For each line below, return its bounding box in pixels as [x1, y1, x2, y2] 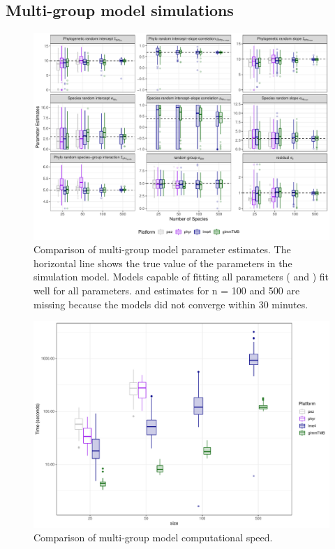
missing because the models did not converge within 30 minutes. [33, 296, 308, 311]
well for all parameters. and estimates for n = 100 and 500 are [33, 283, 300, 298]
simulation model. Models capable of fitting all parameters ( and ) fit [33, 269, 329, 284]
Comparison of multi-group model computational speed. [33, 530, 273, 545]
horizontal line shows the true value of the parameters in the [33, 255, 292, 270]
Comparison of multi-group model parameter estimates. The [33, 242, 291, 257]
